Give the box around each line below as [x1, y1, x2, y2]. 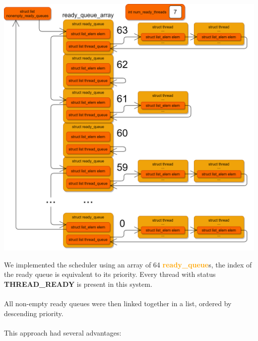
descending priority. [4, 308, 64, 318]
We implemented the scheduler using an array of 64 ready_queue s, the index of [4, 259, 252, 269]
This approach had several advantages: [4, 327, 122, 338]
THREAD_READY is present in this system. [4, 278, 152, 289]
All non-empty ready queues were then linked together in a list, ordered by [4, 298, 232, 309]
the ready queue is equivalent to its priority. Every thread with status [4, 269, 216, 279]
